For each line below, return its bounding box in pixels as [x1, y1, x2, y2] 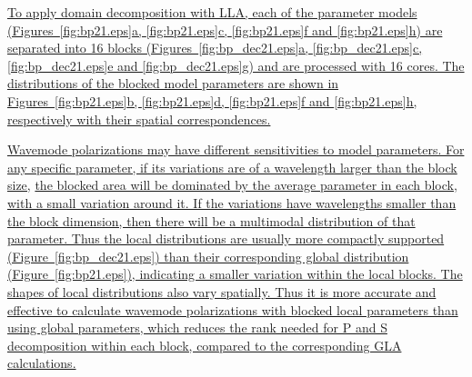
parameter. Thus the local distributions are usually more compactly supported [7, 229, 445, 248]
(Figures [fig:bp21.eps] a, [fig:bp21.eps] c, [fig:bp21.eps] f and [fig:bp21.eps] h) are [7, 20, 443, 39]
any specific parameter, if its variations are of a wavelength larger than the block [7, 157, 457, 176]
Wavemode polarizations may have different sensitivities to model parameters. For [7, 140, 465, 159]
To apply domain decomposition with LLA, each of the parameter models [7, 3, 417, 21]
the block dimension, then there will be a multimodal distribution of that [7, 211, 416, 230]
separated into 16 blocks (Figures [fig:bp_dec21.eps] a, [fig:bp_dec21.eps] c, [7, 38, 423, 57]
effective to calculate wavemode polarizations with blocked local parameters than [7, 300, 458, 319]
